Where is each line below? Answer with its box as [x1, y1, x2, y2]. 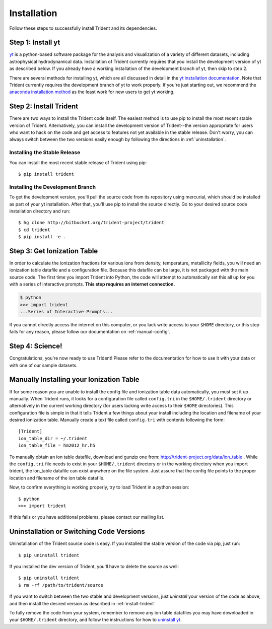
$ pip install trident [18, 171, 75, 177]
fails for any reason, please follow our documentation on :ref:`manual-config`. [9, 329, 171, 335]
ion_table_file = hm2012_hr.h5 [18, 443, 96, 448]
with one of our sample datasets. [9, 362, 78, 368]
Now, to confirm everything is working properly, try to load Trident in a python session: [9, 484, 189, 491]
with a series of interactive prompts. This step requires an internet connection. [9, 281, 175, 287]
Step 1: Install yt [9, 38, 60, 47]
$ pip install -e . [18, 234, 66, 240]
